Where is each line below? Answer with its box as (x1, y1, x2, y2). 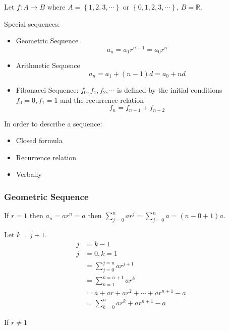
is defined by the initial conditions (117, 84, 222, 95)
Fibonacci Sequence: (16, 84, 79, 95)
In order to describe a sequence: (4, 118, 102, 128)
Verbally (16, 169, 42, 179)
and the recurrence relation (60, 94, 144, 105)
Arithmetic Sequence (16, 60, 80, 71)
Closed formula (16, 135, 63, 146)
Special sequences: (4, 18, 60, 29)
